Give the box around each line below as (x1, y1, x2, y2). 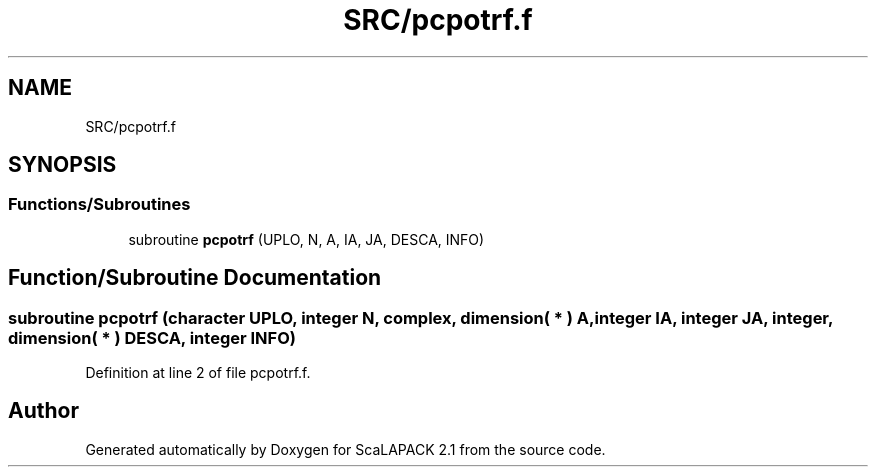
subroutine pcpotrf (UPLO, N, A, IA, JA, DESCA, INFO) (128, 230, 485, 248)
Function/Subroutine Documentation (8, 265, 382, 291)
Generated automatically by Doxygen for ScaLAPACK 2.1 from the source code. (85, 440, 606, 458)
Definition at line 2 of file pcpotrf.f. (85, 364, 311, 382)
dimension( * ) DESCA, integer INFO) (8, 327, 296, 348)
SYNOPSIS (8, 152, 117, 178)
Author (8, 398, 79, 424)
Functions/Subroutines (8, 194, 191, 215)
